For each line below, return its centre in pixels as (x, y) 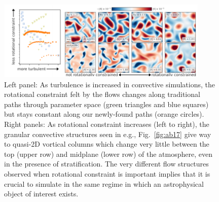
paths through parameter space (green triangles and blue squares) (106, 104)
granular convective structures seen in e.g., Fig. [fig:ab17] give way (108, 134)
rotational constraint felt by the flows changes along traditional (102, 94)
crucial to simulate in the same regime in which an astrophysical (104, 183)
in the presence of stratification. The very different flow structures (106, 164)
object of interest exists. (41, 194)
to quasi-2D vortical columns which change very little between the (107, 144)
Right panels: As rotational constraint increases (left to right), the (107, 124)
